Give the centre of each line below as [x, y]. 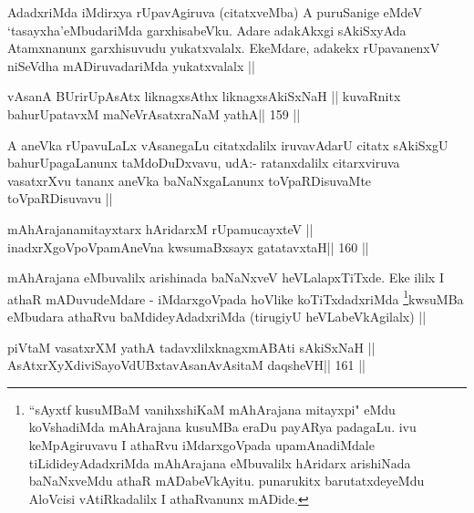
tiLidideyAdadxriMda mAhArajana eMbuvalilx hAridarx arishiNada [220, 462]
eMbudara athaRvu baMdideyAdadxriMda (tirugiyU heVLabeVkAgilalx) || [217, 316]
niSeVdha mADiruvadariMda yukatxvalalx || [131, 65]
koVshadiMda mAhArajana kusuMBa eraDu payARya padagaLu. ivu [222, 427]
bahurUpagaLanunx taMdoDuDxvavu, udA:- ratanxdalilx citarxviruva [204, 163]
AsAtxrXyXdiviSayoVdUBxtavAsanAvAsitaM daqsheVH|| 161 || [186, 365]
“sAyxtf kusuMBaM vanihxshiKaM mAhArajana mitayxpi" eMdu [212, 409]
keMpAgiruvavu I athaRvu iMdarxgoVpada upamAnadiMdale [201, 444]
